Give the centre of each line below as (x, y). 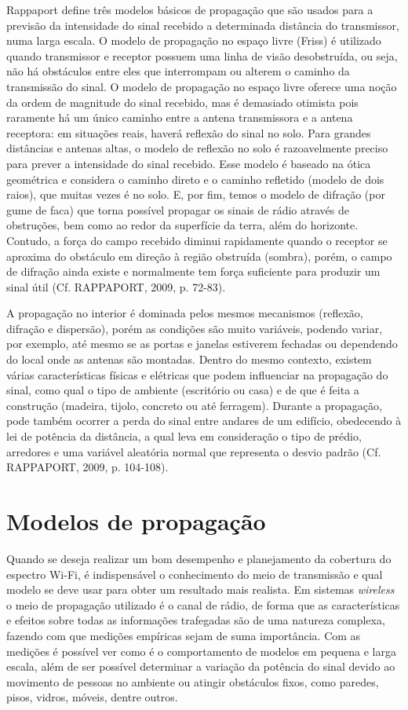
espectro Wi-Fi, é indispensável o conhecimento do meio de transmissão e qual (195, 574)
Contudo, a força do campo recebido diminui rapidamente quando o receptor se (197, 240)
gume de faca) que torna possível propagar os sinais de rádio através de (178, 209)
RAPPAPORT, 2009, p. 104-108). (87, 467)
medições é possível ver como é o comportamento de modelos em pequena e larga (201, 651)
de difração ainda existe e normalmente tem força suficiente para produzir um (193, 271)
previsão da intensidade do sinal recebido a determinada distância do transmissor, (203, 25)
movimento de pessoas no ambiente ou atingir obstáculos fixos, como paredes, (193, 681)
